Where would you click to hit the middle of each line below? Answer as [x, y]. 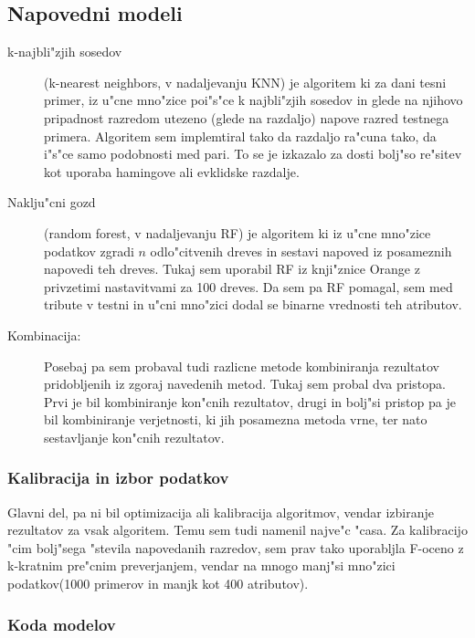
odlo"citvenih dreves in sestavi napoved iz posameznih [301, 251]
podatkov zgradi [89, 251]
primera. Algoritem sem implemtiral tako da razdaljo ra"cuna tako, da [240, 136]
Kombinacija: [44, 335]
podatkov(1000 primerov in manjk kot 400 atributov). [158, 584]
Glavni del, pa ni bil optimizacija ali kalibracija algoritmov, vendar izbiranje [221, 512]
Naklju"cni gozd [52, 202]
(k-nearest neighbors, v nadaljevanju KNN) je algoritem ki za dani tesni [245, 82]
